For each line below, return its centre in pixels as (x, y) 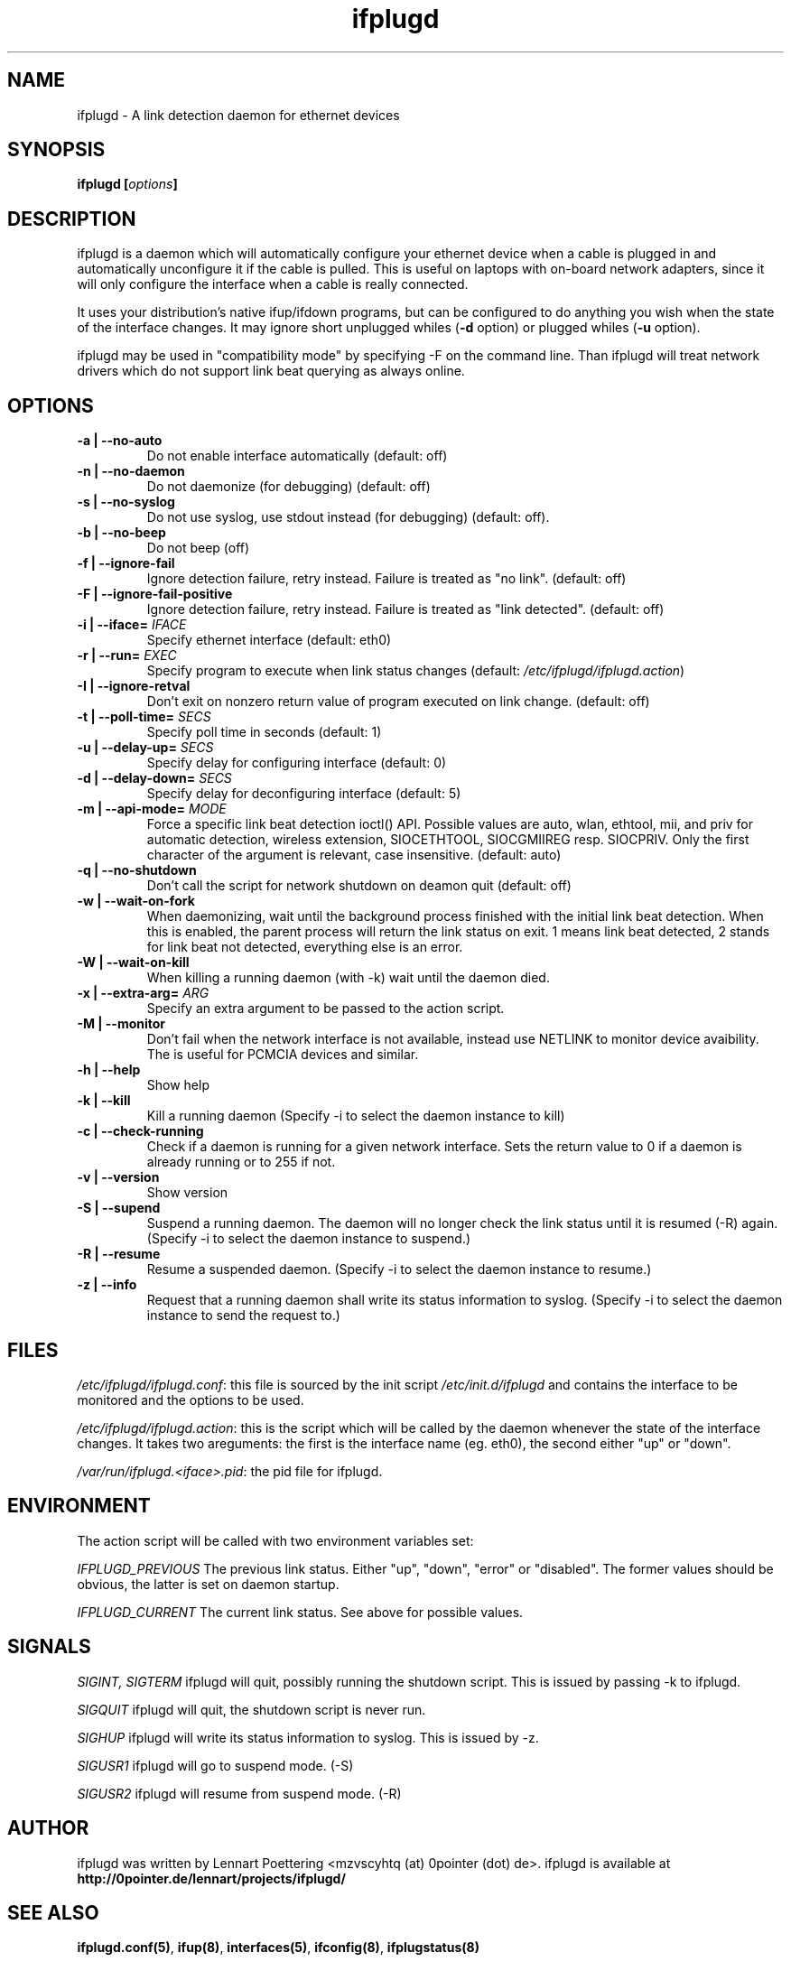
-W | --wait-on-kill (133, 962)
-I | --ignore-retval (134, 686)
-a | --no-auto (120, 441)
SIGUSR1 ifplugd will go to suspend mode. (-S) (215, 1765)
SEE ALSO (53, 1912)
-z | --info (107, 1285)
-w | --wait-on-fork (136, 901)
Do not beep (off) (198, 548)
